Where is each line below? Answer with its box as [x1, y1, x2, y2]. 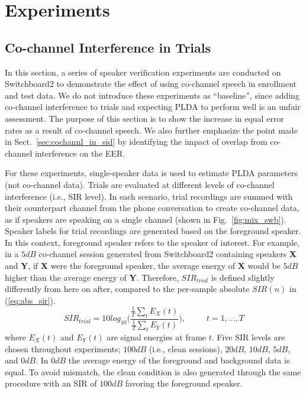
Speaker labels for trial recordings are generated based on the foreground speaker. [5, 225, 301, 237]
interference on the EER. [34, 147, 125, 159]
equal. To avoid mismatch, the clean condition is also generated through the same [5, 365, 301, 378]
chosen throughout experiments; [5, 342, 121, 355]
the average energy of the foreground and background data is [68, 354, 290, 366]
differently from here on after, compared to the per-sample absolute [5, 282, 250, 295]
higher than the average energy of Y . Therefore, [5, 271, 179, 283]
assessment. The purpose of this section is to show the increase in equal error [5, 112, 284, 124]
